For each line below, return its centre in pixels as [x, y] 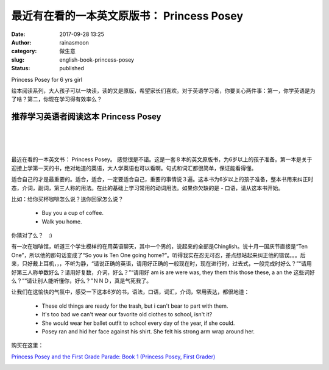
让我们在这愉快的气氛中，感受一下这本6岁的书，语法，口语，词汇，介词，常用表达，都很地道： [130, 292]
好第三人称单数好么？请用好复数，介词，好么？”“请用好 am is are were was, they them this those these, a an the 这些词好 [163, 272]
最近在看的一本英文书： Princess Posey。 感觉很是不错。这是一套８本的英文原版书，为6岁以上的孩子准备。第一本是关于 [162, 159]
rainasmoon [74, 42]
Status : [21, 68]
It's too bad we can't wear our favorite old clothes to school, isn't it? [127, 314]
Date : [18, 34]
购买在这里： [27, 346]
